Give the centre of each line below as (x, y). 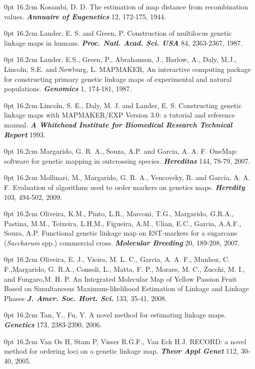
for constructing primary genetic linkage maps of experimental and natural (118, 79)
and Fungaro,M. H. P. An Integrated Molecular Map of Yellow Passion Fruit (121, 278)
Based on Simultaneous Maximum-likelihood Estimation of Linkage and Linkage (127, 288)
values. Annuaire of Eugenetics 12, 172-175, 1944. (85, 16)
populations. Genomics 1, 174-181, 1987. (68, 89)
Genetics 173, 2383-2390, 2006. (53, 325)
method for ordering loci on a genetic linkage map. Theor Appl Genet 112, (121, 351)
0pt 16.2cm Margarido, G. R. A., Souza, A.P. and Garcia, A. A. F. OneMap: (121, 151)
